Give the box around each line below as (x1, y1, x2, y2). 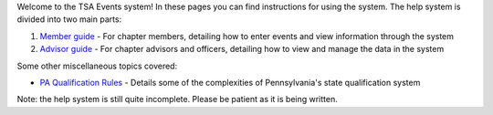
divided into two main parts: (16, 14, 122, 25)
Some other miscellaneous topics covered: (16, 60, 178, 71)
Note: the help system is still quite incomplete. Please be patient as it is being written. (16, 94, 338, 105)
